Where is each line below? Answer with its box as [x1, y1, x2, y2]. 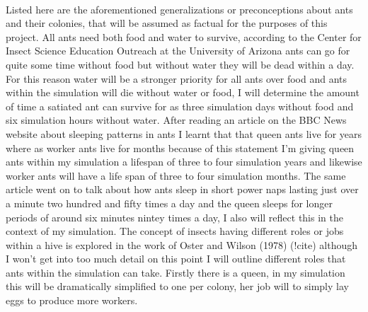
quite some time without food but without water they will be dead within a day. [6, 57, 355, 71]
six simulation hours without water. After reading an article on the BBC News [6, 112, 347, 127]
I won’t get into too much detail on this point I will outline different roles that [6, 251, 346, 266]
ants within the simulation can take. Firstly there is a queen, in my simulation [6, 265, 345, 279]
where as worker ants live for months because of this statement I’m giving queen [6, 140, 355, 155]
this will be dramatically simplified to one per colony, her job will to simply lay [6, 279, 349, 294]
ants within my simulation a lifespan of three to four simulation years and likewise [6, 154, 362, 169]
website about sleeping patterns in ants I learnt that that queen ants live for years [6, 126, 362, 141]
